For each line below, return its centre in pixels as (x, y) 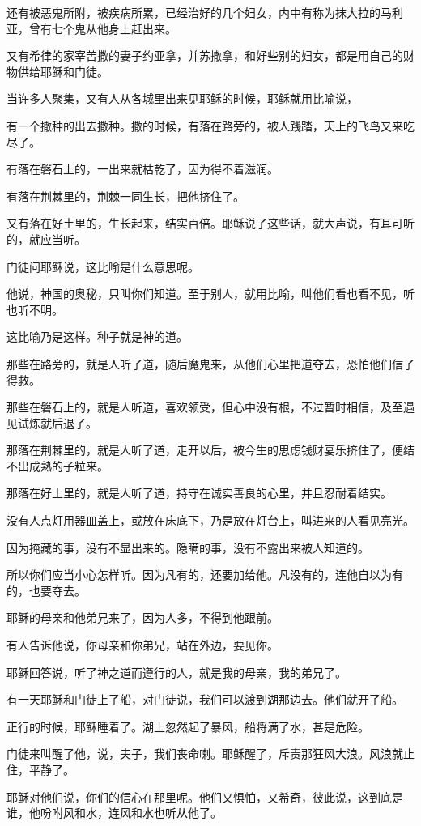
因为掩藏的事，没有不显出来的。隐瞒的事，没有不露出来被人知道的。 (188, 547)
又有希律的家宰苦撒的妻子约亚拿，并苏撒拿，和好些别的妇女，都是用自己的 (205, 55)
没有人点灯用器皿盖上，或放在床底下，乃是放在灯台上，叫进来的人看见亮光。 (210, 520)
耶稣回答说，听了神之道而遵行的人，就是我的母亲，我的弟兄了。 (176, 672)
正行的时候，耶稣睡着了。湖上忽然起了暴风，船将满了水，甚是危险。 (188, 726)
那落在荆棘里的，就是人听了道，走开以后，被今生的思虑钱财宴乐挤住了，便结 (210, 450)
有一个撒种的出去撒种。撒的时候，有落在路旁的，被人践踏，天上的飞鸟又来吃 (210, 125)
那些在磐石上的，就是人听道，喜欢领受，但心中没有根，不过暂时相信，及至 (205, 407)
